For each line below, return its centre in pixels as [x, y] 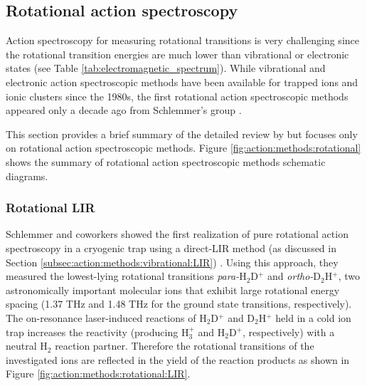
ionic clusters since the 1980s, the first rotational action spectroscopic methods [177, 96]
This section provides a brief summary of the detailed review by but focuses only [182, 134]
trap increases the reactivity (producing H [97, 332]
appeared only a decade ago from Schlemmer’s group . [124, 110]
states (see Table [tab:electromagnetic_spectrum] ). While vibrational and [166, 68]
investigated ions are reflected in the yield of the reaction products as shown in [178, 359]
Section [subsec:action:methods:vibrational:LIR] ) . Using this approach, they [172, 262]
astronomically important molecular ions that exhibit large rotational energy [173, 289]
